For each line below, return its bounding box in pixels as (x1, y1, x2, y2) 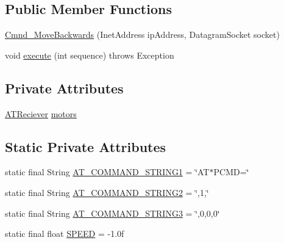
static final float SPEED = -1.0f (5, 227, 124, 240)
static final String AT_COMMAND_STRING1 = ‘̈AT (5, 165, 210, 178)
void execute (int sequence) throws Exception (5, 48, 174, 61)
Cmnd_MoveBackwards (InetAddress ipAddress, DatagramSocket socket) (5, 28, 280, 41)
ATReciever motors (5, 107, 77, 120)
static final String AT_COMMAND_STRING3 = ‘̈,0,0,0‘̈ (5, 206, 220, 219)
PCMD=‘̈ (213, 165, 249, 178)
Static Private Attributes (5, 137, 166, 156)
